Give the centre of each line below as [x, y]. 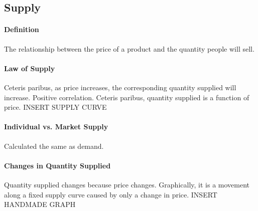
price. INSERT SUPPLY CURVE [55, 107]
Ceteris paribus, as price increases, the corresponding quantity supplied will [120, 87]
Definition [22, 29]
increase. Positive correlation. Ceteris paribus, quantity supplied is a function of [127, 97]
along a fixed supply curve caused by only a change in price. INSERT [111, 194]
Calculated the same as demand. [54, 146]
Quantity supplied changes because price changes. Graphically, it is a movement [127, 184]
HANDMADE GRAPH [40, 204]
